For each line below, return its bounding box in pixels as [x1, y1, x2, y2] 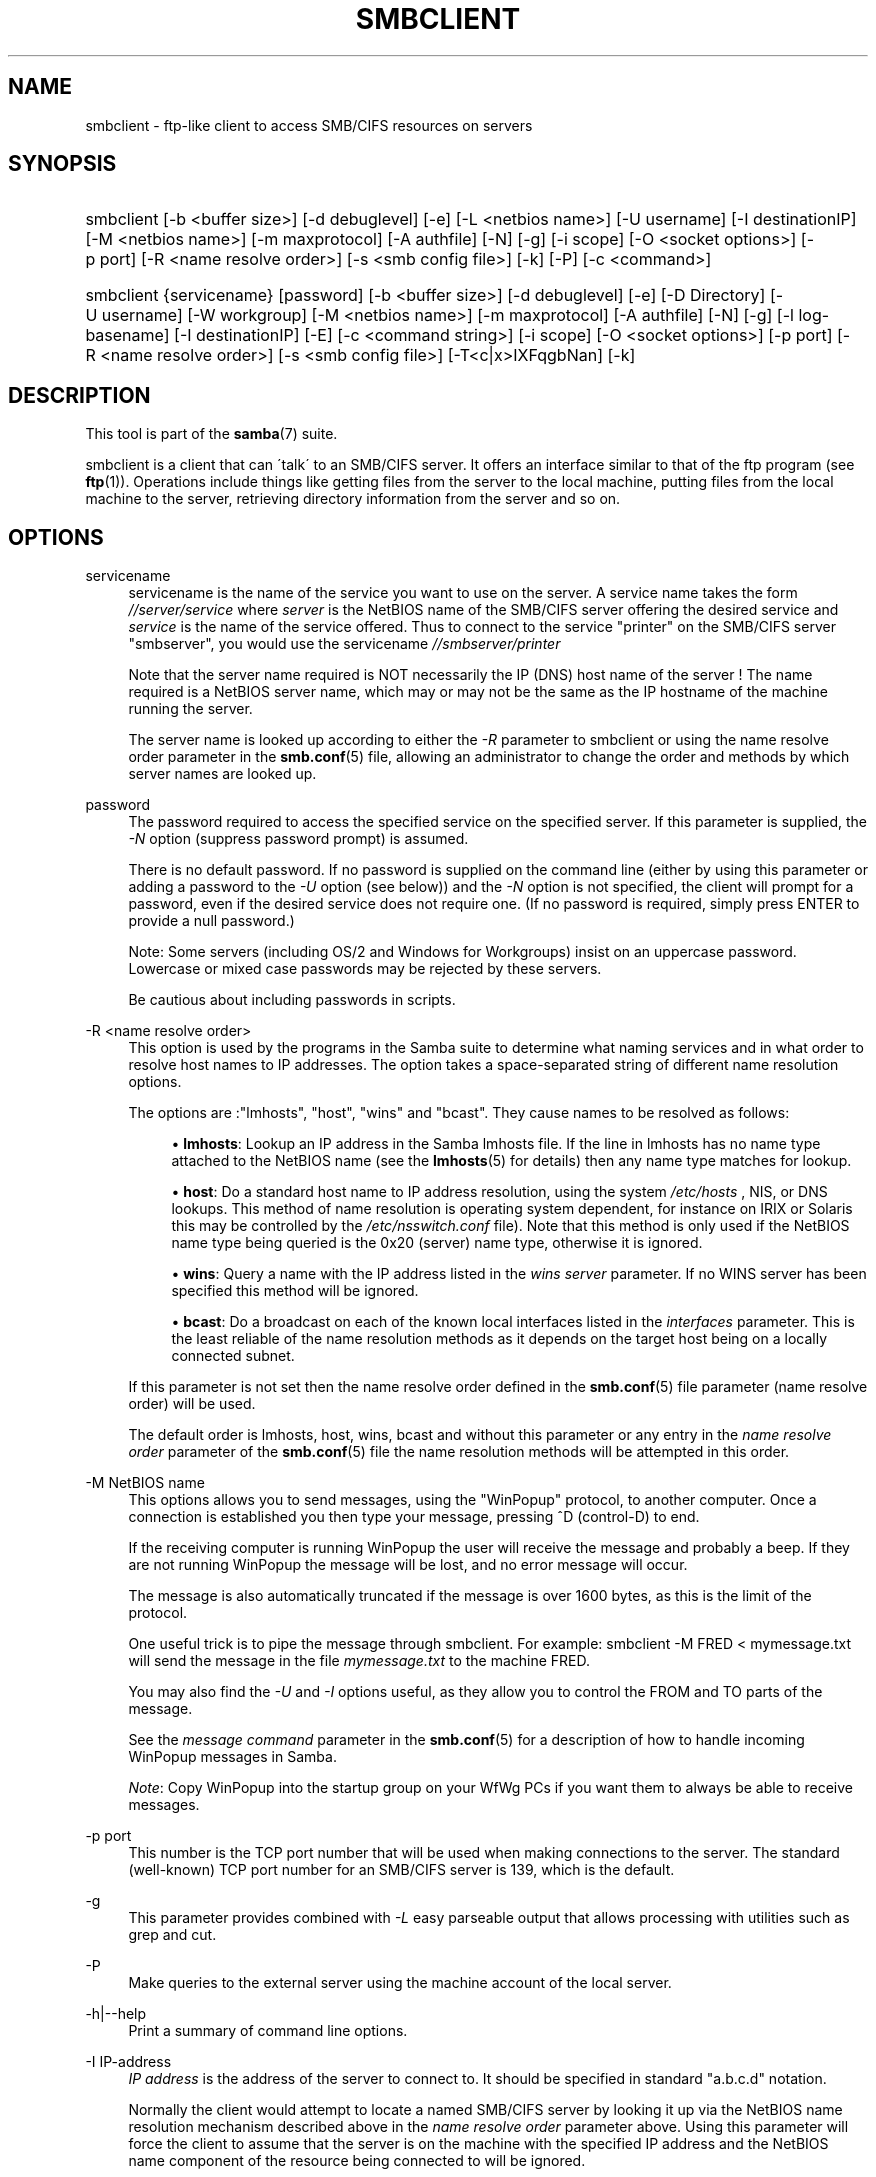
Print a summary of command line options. [128, 2022, 408, 2040]
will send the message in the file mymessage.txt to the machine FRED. [128, 1652, 591, 1670]
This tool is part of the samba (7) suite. [85, 425, 338, 443]
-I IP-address [85, 2053, 172, 2071]
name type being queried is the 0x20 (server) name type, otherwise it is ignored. [171, 1234, 703, 1252]
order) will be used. [128, 1395, 256, 1413]
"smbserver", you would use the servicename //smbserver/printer [128, 635, 561, 653]
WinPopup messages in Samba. [128, 1748, 337, 1766]
